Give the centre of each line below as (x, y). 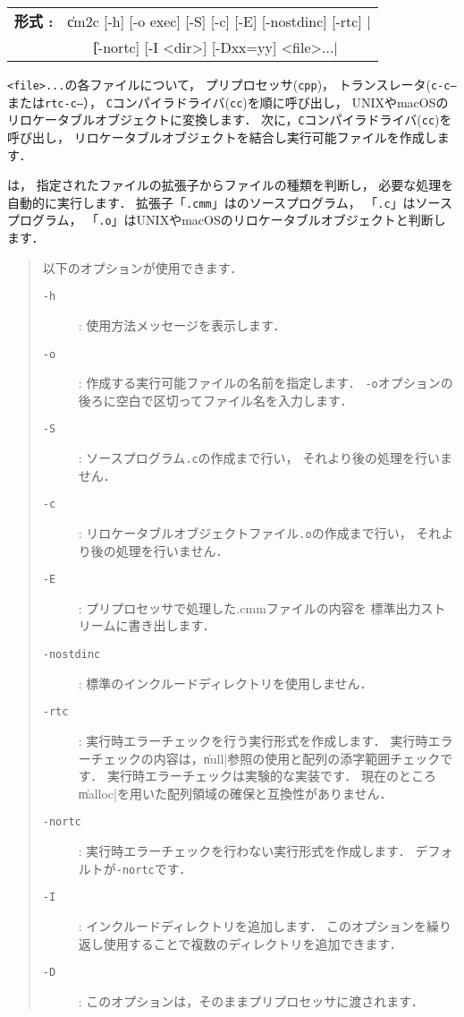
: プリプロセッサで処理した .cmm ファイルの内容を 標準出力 (249, 607)
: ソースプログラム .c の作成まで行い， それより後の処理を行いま (265, 458)
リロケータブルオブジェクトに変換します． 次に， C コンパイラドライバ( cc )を (230, 120)
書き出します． (172, 625)
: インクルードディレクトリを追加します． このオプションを (253, 925)
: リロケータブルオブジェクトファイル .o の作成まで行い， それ (260, 532)
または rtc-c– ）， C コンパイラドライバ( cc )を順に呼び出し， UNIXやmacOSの (228, 102)
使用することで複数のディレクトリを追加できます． (253, 943)
